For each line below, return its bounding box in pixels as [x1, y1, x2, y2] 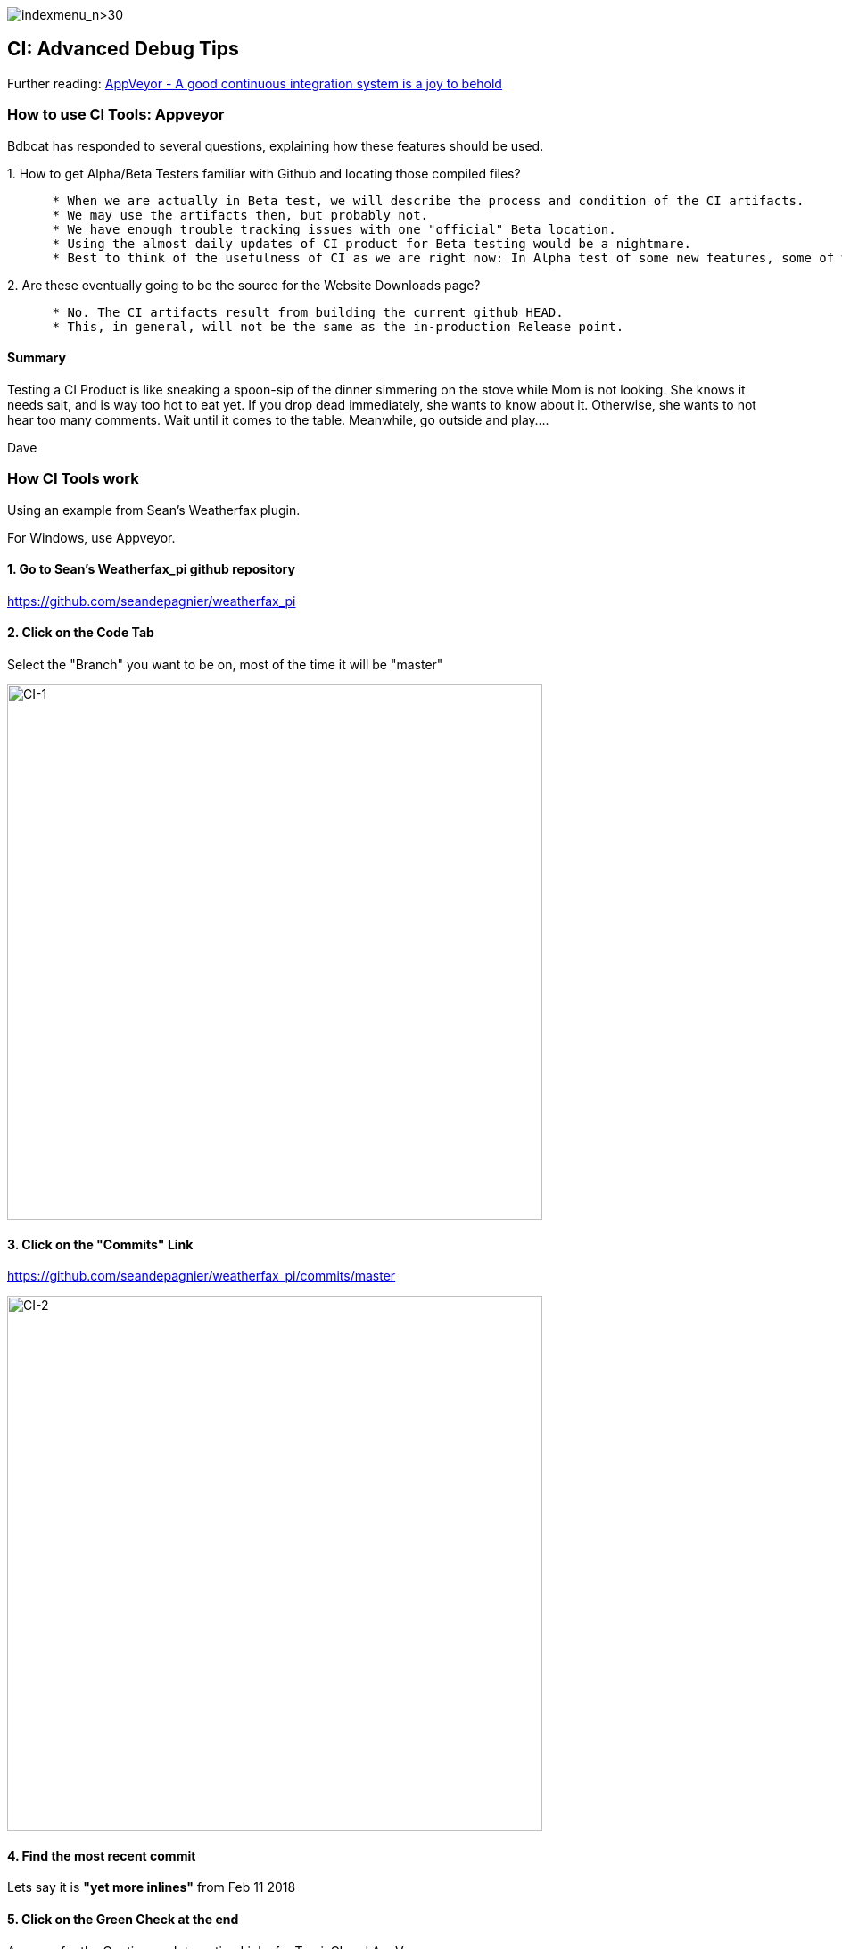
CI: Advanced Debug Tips [7, 37, 239, 61]
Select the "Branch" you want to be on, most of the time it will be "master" [7, 657, 443, 672]
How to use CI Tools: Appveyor [7, 105, 225, 124]
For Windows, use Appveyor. [7, 529, 176, 545]
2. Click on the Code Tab [7, 625, 154, 641]
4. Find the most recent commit [7, 1847, 196, 1863]
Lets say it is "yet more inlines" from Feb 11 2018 [7, 1879, 296, 1895]
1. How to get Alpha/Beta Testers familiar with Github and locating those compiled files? [7, 165, 521, 181]
